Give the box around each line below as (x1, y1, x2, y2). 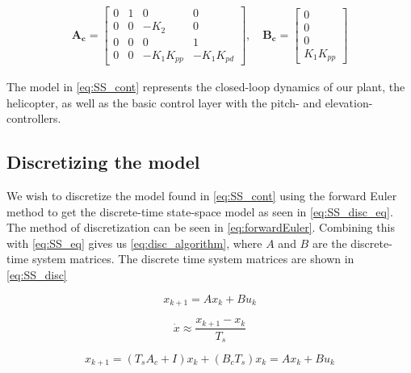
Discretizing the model (6, 149, 200, 174)
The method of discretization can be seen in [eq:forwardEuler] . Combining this (6, 219, 395, 236)
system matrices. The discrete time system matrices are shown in (31, 250, 354, 267)
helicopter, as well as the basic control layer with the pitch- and (6, 94, 321, 111)
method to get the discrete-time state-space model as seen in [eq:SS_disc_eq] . (6, 203, 393, 220)
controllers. (6, 110, 61, 127)
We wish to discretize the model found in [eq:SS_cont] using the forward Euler (6, 187, 397, 204)
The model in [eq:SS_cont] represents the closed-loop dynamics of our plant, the (6, 78, 405, 95)
